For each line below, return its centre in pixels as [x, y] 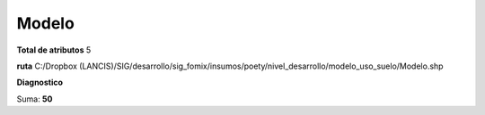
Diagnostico [40, 82]
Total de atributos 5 [54, 50]
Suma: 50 [35, 99]
